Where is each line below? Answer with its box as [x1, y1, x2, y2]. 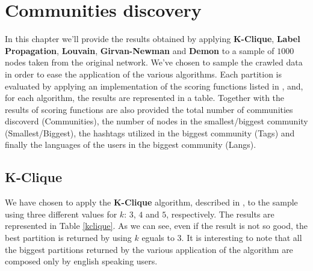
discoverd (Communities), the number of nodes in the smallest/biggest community [5, 115, 308, 127]
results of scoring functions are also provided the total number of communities [5, 103, 293, 115]
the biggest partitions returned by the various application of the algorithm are [5, 243, 293, 255]
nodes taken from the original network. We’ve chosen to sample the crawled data [5, 56, 303, 69]
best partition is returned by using [5, 231, 132, 244]
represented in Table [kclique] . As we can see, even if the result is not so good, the [5, 219, 308, 232]
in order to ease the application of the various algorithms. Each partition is [5, 67, 282, 80]
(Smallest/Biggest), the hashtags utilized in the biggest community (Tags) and [5, 126, 295, 139]
